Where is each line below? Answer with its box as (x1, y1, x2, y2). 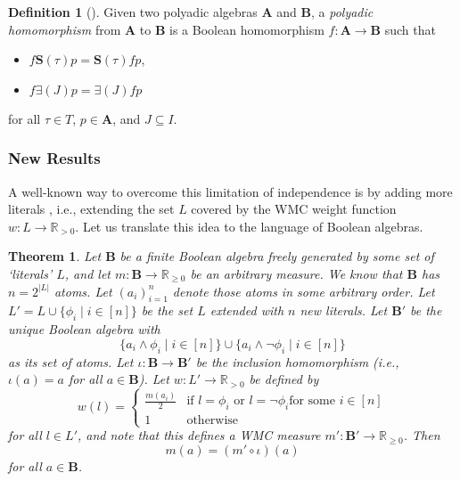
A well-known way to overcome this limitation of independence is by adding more (8, 182, 453, 200)
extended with (209, 301, 284, 320)
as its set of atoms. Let (8, 352, 134, 371)
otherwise (186, 414, 239, 428)
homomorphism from (8, 20, 121, 38)
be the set (141, 301, 193, 320)
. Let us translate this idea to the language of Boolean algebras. (75, 216, 423, 235)
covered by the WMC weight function (191, 200, 397, 218)
